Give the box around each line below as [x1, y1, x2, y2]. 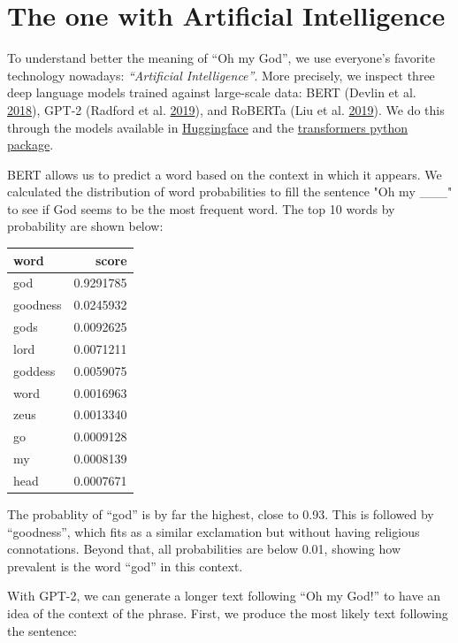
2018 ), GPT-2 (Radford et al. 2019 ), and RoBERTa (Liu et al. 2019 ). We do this [7, 100, 445, 119]
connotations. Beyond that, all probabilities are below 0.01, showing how [7, 540, 401, 558]
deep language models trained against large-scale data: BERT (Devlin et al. [7, 83, 416, 102]
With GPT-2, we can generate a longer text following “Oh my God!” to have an [7, 586, 441, 605]
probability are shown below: [7, 217, 164, 235]
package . [7, 135, 54, 154]
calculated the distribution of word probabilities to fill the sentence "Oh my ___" [7, 182, 453, 201]
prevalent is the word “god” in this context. [7, 556, 243, 575]
